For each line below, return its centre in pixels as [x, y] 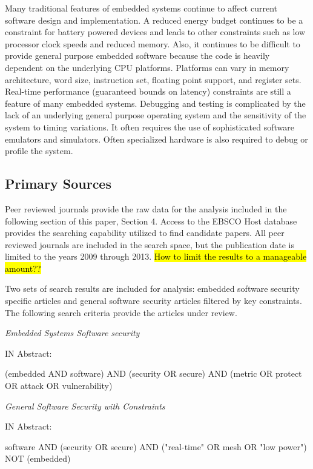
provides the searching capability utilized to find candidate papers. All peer [145, 233]
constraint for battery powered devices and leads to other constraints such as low [155, 32]
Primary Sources [58, 184]
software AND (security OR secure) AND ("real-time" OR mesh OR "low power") [156, 446]
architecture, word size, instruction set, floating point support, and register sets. [153, 79]
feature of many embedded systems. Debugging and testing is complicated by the [155, 103]
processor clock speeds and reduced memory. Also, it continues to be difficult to [153, 43]
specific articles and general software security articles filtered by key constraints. [153, 301]
